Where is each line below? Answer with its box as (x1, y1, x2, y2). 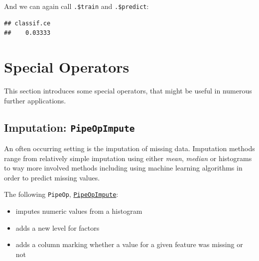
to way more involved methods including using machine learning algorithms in (4, 163, 243, 173)
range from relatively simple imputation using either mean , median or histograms (4, 153, 252, 163)
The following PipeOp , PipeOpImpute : (4, 189, 119, 199)
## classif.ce (4, 19, 51, 27)
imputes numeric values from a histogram (15, 205, 142, 216)
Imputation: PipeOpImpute (4, 119, 135, 135)
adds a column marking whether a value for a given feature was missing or (15, 239, 243, 250)
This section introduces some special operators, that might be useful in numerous (4, 85, 252, 95)
